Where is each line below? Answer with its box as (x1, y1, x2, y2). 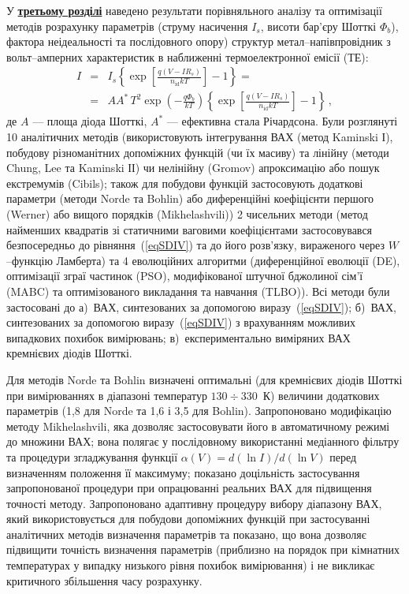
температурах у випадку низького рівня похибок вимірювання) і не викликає (6, 557, 375, 573)
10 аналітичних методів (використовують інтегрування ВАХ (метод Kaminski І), (6, 129, 393, 145)
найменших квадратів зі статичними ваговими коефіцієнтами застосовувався (6, 221, 373, 237)
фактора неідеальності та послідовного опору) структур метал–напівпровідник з (6, 33, 391, 50)
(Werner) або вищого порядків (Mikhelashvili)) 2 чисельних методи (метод (6, 206, 368, 222)
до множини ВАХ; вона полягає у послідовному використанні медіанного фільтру (6, 433, 400, 450)
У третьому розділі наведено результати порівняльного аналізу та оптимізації (6, 2, 382, 18)
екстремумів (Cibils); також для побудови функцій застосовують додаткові (6, 174, 363, 191)
